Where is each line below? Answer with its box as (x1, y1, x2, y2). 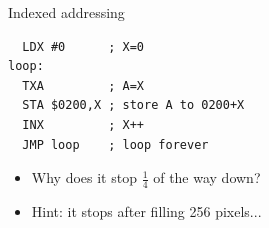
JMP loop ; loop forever (22, 137, 209, 152)
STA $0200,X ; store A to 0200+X (22, 98, 245, 113)
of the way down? (153, 167, 261, 188)
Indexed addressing (8, 2, 125, 22)
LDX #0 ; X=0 (22, 39, 145, 54)
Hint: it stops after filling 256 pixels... (31, 200, 262, 221)
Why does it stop (31, 167, 137, 188)
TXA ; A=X (22, 78, 145, 93)
